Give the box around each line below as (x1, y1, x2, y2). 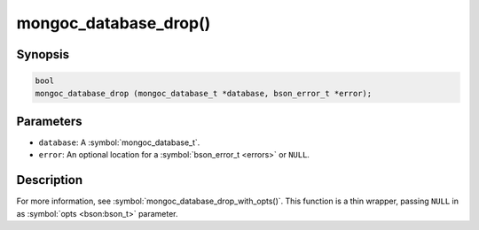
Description (16, 172, 83, 188)
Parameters (16, 113, 82, 128)
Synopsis (16, 47, 70, 62)
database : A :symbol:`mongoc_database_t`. (38, 137, 200, 148)
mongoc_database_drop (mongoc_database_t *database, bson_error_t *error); (35, 88, 373, 98)
